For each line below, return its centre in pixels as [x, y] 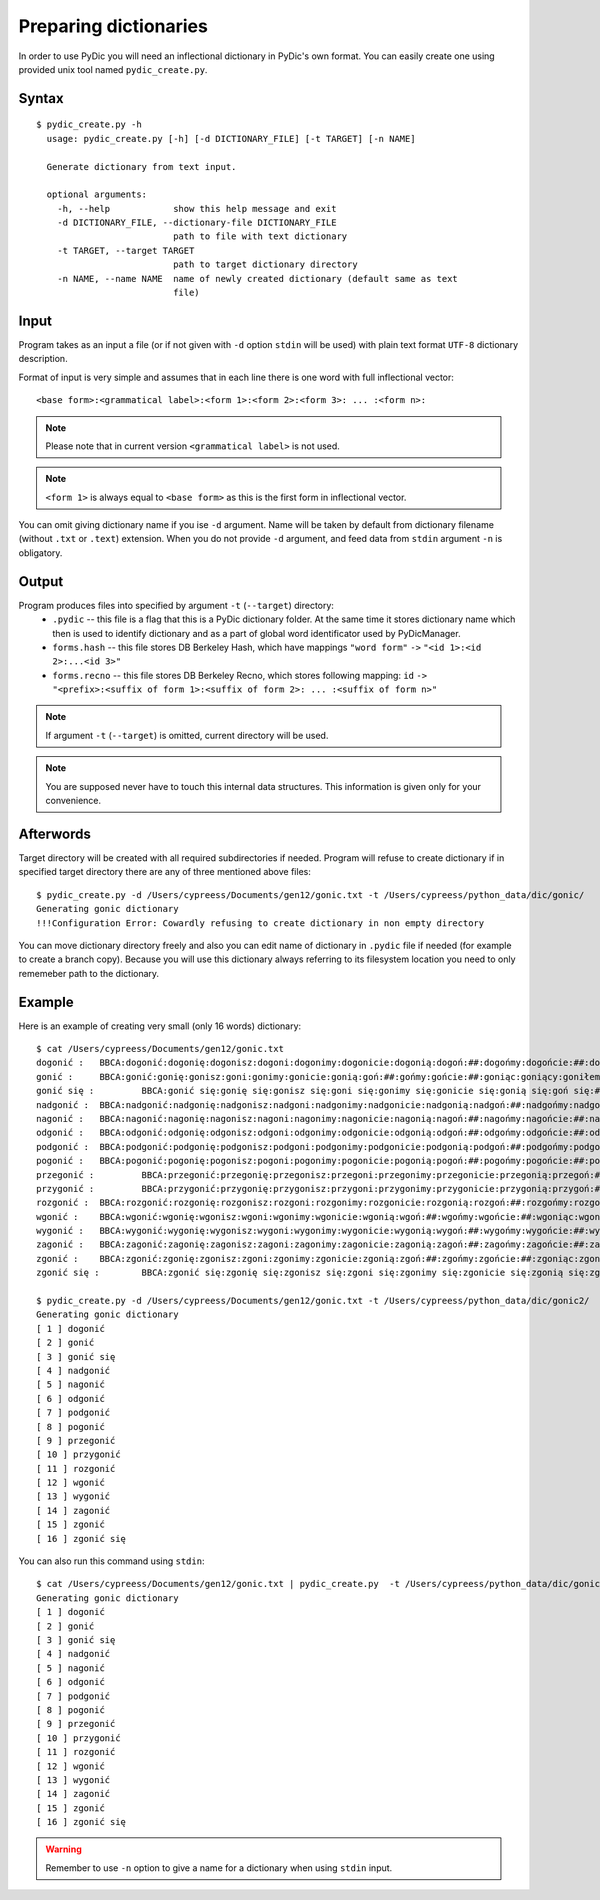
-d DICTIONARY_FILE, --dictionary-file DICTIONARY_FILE [196, 223]
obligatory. [40, 552]
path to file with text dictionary [260, 236]
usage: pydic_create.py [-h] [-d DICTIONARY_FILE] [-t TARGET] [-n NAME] [231, 138]
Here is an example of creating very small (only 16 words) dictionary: [160, 1026]
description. [43, 359]
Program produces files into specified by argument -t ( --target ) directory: [176, 605]
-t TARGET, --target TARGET [125, 250]
